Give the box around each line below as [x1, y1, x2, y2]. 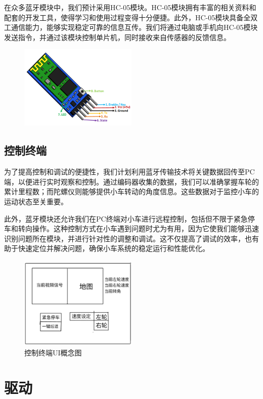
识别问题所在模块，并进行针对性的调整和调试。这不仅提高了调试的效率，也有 [4, 233, 259, 243]
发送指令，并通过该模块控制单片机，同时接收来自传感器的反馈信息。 [4, 31, 231, 42]
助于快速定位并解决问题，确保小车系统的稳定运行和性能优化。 [4, 243, 209, 253]
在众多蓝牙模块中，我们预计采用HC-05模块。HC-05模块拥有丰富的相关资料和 [4, 2, 256, 12]
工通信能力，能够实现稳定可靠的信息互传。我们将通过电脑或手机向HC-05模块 [4, 22, 258, 32]
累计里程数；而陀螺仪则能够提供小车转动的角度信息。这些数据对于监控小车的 [4, 186, 259, 197]
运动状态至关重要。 [4, 196, 68, 207]
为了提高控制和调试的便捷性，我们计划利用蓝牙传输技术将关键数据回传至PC [4, 166, 255, 177]
